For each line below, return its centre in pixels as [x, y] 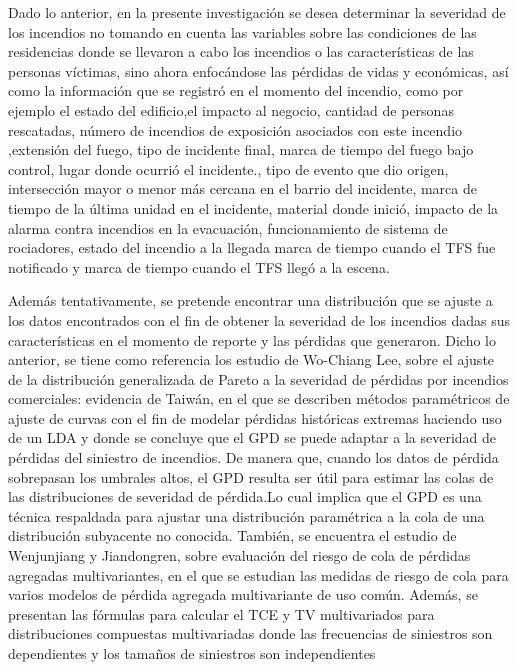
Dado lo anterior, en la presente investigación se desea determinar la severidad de [257, 12]
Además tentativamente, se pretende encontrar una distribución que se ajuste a [250, 300]
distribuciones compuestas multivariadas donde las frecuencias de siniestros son [250, 633]
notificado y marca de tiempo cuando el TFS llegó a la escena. [199, 266]
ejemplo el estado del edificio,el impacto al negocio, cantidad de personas [231, 109]
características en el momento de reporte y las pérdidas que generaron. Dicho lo [252, 339]
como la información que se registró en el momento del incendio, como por [236, 90]
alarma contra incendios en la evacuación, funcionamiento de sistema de [228, 227]
